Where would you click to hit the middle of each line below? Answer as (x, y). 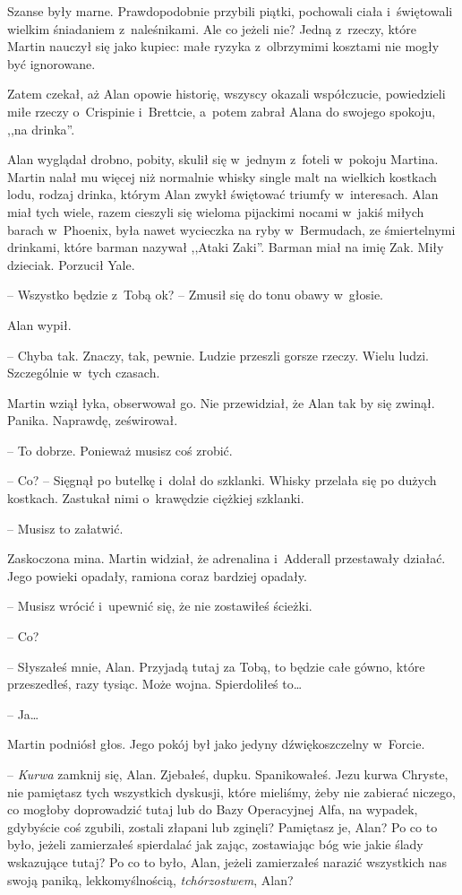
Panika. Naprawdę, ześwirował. (93, 420)
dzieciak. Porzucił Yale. (71, 264)
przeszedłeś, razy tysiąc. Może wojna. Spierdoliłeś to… (155, 684)
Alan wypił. (39, 324)
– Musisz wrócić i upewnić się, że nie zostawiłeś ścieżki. (160, 606)
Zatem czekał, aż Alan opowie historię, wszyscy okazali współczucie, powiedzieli (227, 94)
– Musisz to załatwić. (65, 528)
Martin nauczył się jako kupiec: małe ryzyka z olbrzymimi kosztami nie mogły (223, 46)
